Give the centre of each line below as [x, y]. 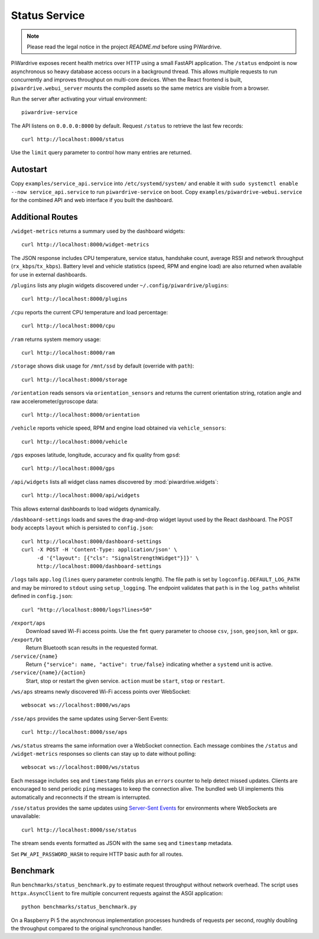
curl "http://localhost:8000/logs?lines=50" [87, 610]
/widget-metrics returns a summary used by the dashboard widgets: [98, 231]
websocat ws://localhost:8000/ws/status [81, 767]
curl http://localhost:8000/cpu [68, 326]
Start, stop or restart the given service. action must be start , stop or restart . [125, 681]
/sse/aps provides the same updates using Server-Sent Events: [89, 719]
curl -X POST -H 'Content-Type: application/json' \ [99, 550]
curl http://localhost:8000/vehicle [74, 441]
